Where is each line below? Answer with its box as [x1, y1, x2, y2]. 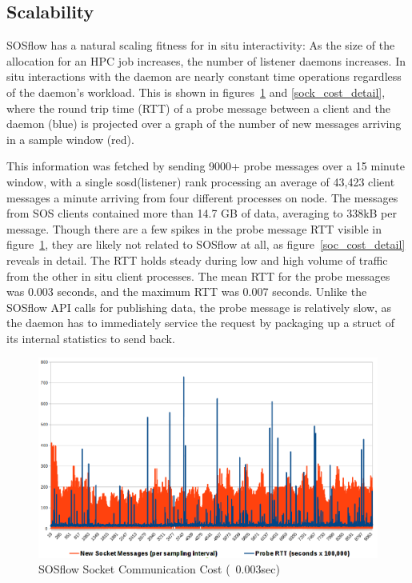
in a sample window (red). [6, 130, 134, 147]
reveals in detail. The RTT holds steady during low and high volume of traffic [6, 251, 388, 268]
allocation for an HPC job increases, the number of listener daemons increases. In [6, 52, 406, 69]
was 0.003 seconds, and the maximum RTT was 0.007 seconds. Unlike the [6, 283, 367, 300]
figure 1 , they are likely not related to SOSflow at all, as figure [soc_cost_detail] [6, 236, 406, 253]
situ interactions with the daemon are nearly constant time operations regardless [6, 68, 402, 85]
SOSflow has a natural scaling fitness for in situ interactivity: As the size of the [6, 37, 395, 54]
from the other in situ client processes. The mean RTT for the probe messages [6, 267, 390, 284]
